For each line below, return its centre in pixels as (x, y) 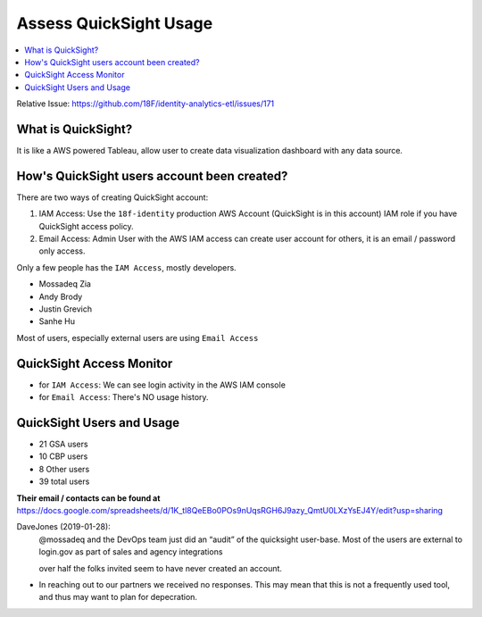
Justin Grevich (66, 309)
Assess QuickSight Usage (115, 23)
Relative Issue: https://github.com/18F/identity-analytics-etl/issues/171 (145, 104)
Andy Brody (61, 296)
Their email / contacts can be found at (88, 498)
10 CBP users (63, 456)
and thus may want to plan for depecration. (118, 597)
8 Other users (64, 469)
